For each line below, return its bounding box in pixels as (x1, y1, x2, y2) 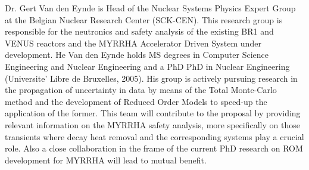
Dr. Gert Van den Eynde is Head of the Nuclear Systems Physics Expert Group (5, 2, 296, 14)
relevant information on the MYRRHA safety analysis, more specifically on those (5, 118, 300, 131)
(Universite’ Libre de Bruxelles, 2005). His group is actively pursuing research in (5, 72, 298, 84)
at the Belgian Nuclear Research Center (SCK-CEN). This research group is (5, 13, 283, 26)
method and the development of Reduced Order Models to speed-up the (5, 95, 267, 107)
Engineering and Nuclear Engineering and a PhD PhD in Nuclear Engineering (5, 60, 290, 72)
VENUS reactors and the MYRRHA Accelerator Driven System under (5, 36, 261, 49)
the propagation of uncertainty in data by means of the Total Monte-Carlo (5, 84, 277, 96)
